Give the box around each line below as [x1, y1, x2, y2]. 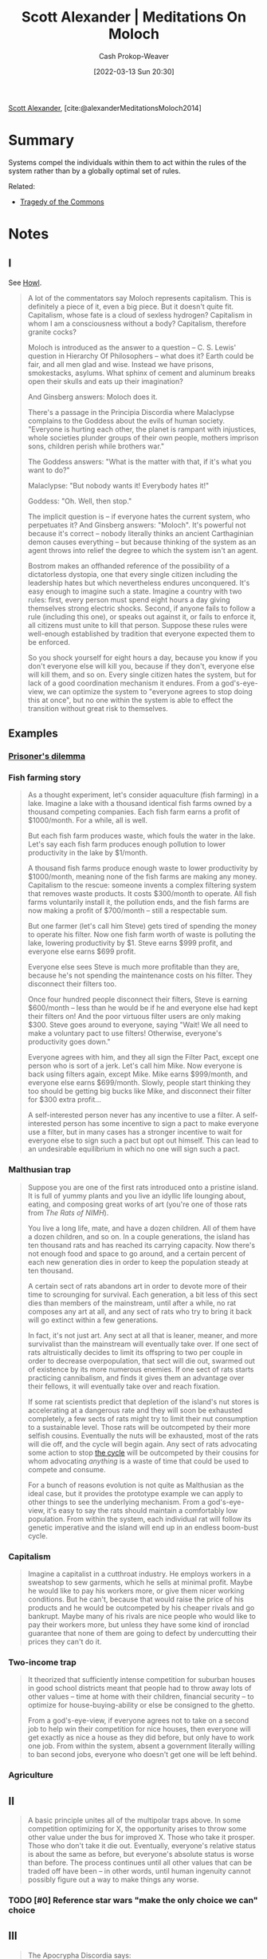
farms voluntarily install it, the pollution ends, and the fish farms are [27, 898, 249, 907]
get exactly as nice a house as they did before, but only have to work [27, 1732, 255, 1743]
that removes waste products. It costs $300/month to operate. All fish [27, 889, 257, 899]
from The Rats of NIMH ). [27, 1207, 109, 1217]
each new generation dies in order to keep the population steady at [27, 1257, 249, 1266]
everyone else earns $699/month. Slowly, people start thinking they [27, 1078, 251, 1088]
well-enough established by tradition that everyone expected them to [27, 629, 255, 638]
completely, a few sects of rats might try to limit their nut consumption [27, 1413, 258, 1424]
